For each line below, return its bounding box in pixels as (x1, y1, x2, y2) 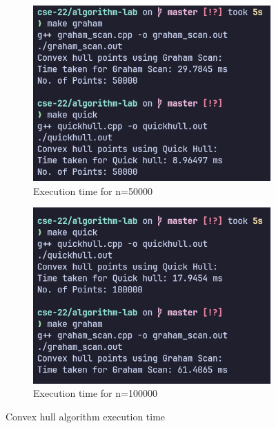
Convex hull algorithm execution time (6, 409, 166, 423)
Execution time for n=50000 (33, 183, 152, 198)
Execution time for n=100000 (33, 386, 157, 400)
